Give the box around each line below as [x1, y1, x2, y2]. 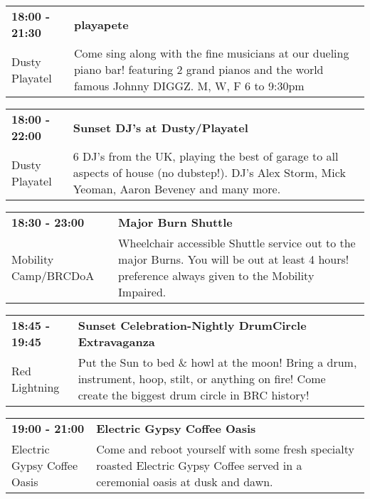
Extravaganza [78, 333, 155, 350]
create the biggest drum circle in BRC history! [78, 387, 310, 403]
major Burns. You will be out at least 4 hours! [118, 251, 349, 267]
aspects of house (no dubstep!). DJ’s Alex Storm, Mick [73, 164, 346, 181]
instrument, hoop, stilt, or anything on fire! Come [78, 370, 326, 387]
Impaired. [118, 284, 166, 300]
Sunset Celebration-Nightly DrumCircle [78, 317, 307, 333]
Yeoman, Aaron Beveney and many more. [73, 181, 281, 197]
